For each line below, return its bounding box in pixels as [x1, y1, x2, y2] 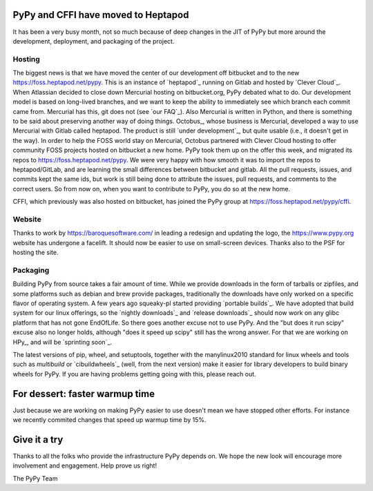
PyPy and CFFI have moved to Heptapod [12, 9, 189, 21]
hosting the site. [12, 249, 59, 257]
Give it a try [12, 434, 64, 445]
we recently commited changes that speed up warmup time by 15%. [12, 416, 207, 424]
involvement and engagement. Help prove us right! [12, 461, 157, 470]
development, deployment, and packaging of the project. [12, 37, 175, 45]
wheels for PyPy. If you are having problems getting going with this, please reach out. [12, 369, 256, 378]
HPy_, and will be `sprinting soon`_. [12, 338, 113, 346]
